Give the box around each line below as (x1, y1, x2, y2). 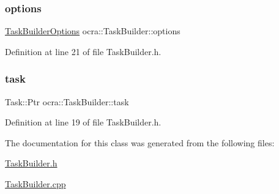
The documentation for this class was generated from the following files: (5, 136, 275, 149)
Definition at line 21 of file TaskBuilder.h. (5, 45, 162, 58)
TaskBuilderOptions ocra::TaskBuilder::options (5, 24, 180, 37)
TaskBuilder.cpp (5, 177, 66, 190)
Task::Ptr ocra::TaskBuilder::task (5, 95, 129, 108)
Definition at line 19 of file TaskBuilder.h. (5, 116, 162, 129)
